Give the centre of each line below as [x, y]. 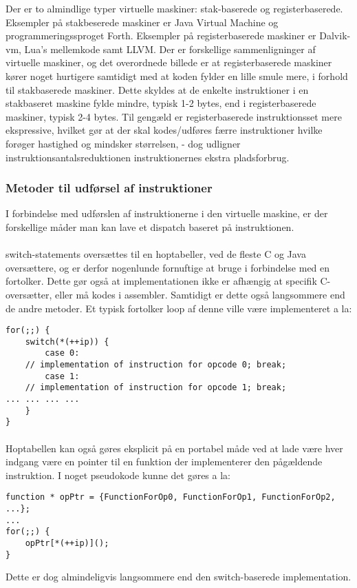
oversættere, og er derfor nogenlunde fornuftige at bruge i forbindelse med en [168, 267]
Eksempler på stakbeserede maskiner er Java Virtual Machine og [142, 22]
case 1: [62, 376]
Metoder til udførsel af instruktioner [109, 188]
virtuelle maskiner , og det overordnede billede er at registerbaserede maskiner [169, 62]
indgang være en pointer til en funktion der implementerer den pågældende [164, 462]
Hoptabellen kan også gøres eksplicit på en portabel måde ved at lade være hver [174, 448]
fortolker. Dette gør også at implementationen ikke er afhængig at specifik [161, 281]
